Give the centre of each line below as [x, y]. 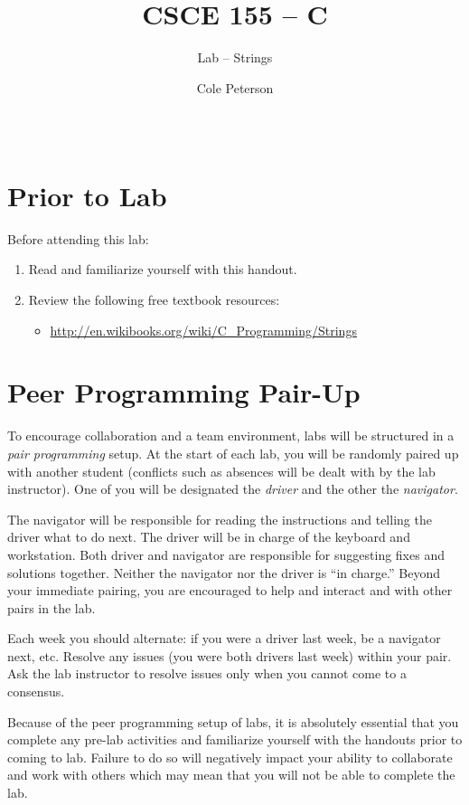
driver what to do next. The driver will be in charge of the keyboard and [209, 537]
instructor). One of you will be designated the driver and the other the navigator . [233, 489]
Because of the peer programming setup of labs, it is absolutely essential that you [233, 721]
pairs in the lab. [52, 607]
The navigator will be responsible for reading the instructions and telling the [220, 519]
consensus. [36, 691]
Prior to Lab [87, 195]
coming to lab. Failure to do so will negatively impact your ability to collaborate [230, 757]
